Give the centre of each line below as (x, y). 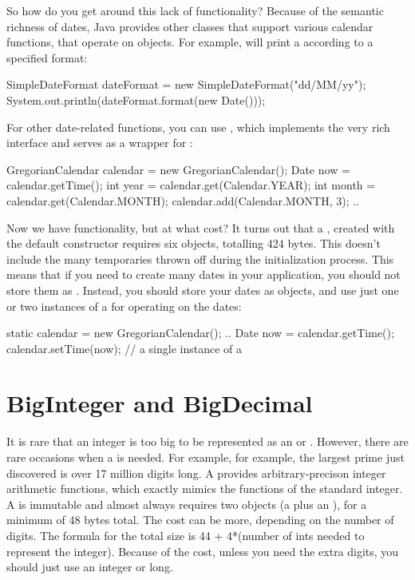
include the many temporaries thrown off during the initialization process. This (200, 258)
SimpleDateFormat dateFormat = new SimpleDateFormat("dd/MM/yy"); (186, 84)
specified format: (47, 57)
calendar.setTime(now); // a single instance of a (125, 348)
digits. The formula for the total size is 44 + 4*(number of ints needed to (186, 535)
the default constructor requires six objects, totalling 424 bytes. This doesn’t (194, 243)
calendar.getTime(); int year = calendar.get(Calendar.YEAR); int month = (191, 185)
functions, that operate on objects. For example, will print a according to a (190, 42)
